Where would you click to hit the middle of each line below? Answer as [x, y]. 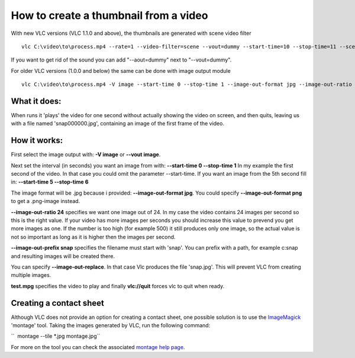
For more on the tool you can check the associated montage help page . [98, 347]
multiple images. [31, 275]
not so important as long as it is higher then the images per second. [93, 237]
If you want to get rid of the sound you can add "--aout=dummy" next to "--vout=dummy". [121, 60]
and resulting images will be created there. [63, 256]
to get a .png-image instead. [46, 201]
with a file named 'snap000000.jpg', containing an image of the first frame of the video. [118, 124]
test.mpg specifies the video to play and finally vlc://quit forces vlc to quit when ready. [118, 286]
